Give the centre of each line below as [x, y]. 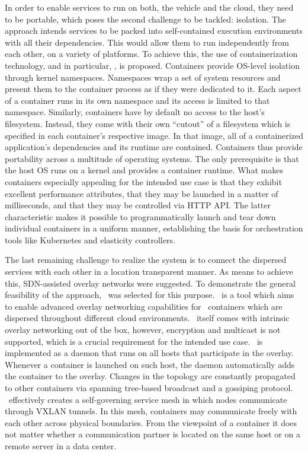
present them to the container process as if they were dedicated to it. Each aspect [153, 89]
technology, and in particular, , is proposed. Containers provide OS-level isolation [152, 65]
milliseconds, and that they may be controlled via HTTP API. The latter [138, 205]
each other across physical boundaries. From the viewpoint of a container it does [151, 422]
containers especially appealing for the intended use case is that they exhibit [143, 181]
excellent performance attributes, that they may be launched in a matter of [142, 193]
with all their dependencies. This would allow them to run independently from [147, 42]
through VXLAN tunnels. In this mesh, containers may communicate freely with [151, 411]
